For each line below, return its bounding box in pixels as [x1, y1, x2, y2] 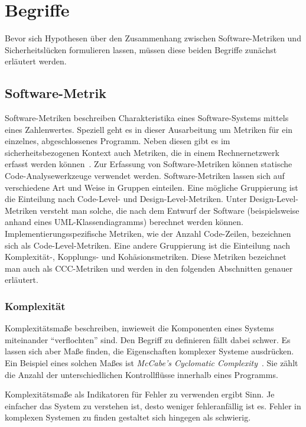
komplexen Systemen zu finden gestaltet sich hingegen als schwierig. [5, 411, 251, 423]
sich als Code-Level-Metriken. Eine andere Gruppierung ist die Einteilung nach [5, 239, 290, 251]
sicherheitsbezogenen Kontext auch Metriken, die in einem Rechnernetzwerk [5, 146, 279, 158]
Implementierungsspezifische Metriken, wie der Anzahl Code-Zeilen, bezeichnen [5, 227, 291, 240]
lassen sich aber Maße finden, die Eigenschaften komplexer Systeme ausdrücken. [5, 345, 294, 357]
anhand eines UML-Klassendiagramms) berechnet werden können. [5, 216, 243, 228]
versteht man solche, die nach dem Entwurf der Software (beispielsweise [40, 204, 300, 216]
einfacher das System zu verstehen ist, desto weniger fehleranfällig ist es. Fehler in [5, 399, 301, 412]
